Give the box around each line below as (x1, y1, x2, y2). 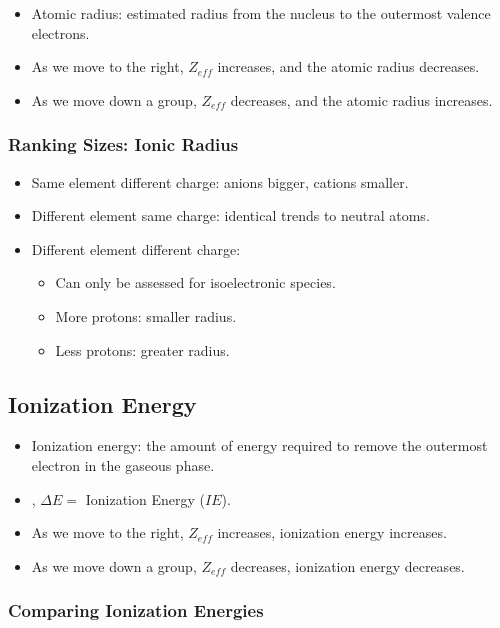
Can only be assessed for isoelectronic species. (55, 272, 336, 293)
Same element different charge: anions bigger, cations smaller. (31, 171, 409, 192)
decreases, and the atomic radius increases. (230, 89, 493, 110)
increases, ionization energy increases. (217, 522, 447, 543)
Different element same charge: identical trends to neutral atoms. (31, 205, 430, 226)
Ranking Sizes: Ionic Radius (8, 132, 239, 157)
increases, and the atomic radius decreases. (217, 56, 480, 77)
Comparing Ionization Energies (8, 598, 264, 623)
